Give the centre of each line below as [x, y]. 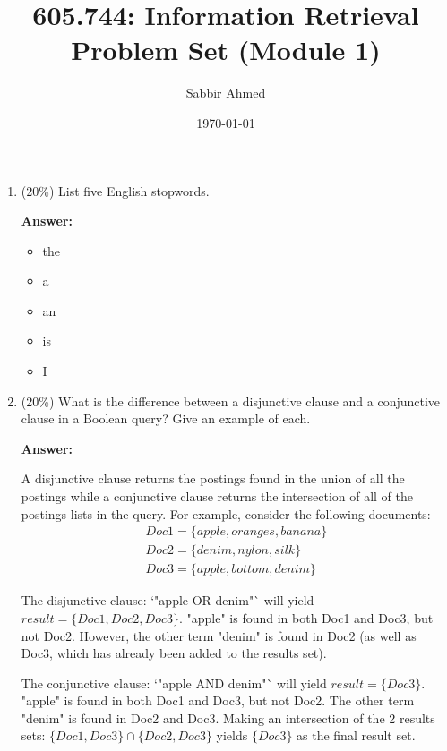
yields [232, 735]
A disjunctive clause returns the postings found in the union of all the [213, 478]
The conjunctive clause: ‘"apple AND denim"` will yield [174, 683]
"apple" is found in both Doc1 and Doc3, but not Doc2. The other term [218, 700]
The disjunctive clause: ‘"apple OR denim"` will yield [168, 600]
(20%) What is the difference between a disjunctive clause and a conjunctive [231, 401]
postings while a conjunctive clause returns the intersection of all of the [217, 496]
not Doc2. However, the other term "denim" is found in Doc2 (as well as [219, 635]
